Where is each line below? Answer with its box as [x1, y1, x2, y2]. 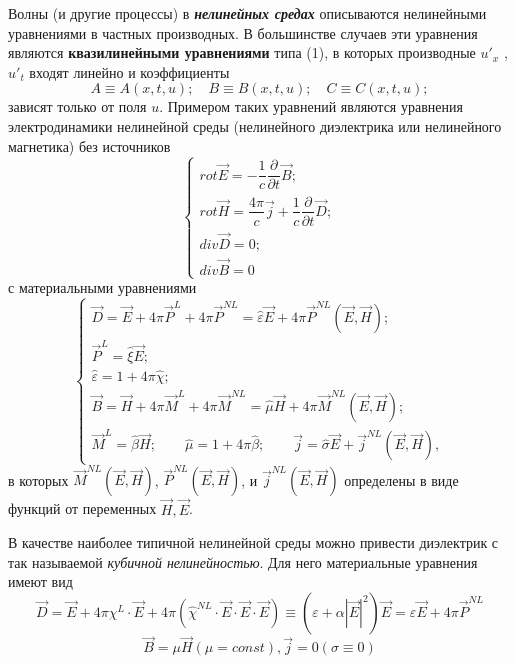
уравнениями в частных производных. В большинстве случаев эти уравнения [8, 22, 478, 43]
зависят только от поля [8, 96, 147, 117]
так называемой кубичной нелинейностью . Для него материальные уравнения [8, 551, 478, 572]
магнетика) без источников [8, 135, 171, 156]
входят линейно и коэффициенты [29, 61, 230, 82]
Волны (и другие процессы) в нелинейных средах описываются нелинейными [8, 3, 487, 23]
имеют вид [8, 571, 73, 592]
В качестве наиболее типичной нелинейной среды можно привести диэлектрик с [8, 532, 499, 553]
